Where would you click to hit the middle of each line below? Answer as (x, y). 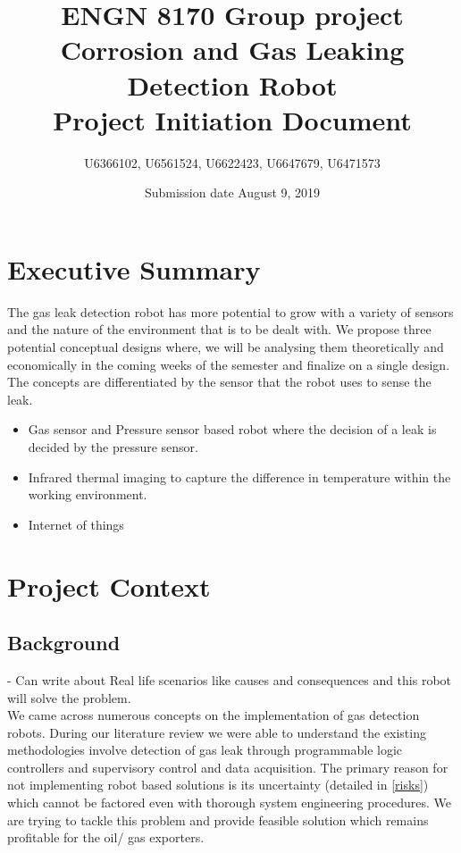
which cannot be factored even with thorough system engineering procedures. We (230, 803)
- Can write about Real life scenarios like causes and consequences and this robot (230, 679)
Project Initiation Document (232, 119)
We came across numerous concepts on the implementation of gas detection (214, 715)
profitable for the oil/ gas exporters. (106, 837)
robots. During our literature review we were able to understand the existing (217, 732)
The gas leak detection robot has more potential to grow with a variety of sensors (230, 311)
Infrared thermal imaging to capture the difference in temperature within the (239, 477)
